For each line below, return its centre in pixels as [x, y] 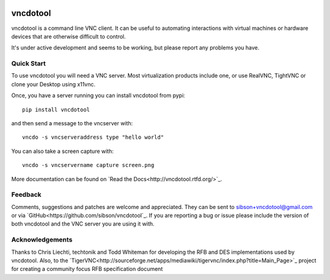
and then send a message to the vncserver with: [72, 123]
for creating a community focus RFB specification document [87, 269]
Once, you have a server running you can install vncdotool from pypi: [98, 95]
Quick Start [28, 64]
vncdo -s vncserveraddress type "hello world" [93, 137]
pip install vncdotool [56, 109]
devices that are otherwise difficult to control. [69, 36]
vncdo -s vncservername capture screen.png [88, 165]
